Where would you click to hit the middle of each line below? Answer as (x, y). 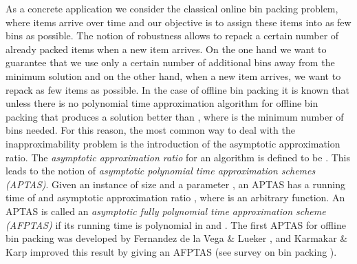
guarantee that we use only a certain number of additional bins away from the (170, 62)
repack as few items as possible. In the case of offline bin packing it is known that (177, 89)
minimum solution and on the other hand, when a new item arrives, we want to (173, 75)
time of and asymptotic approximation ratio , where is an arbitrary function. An (175, 197)
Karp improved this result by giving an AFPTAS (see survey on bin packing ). (171, 251)
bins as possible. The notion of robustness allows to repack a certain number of (172, 35)
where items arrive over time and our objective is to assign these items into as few (178, 22)
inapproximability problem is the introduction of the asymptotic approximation (173, 143)
